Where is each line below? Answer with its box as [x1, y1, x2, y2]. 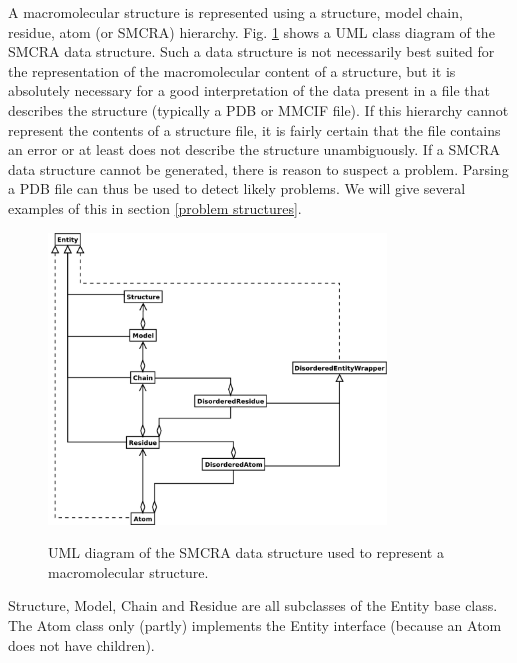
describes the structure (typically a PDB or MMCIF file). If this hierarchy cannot [8, 99, 509, 120]
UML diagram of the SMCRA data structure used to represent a [48, 542, 444, 563]
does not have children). [8, 634, 155, 655]
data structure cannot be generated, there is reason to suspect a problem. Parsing [8, 158, 509, 179]
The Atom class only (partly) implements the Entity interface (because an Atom [8, 615, 502, 636]
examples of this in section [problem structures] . [8, 197, 302, 218]
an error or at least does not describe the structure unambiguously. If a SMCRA [8, 139, 501, 160]
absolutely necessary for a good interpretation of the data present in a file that [8, 80, 490, 101]
